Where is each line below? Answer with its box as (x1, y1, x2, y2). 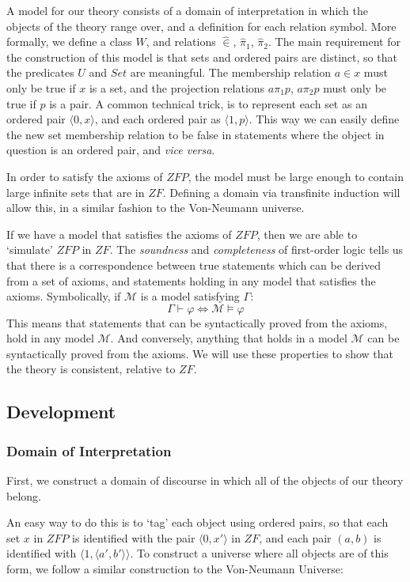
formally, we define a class (6, 33, 132, 50)
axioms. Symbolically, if (6, 288, 121, 304)
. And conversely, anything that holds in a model (110, 330, 347, 346)
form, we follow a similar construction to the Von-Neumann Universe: (6, 561, 344, 577)
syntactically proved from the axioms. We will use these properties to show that (6, 345, 394, 361)
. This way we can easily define (249, 111, 400, 127)
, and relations (146, 33, 216, 50)
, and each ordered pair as (94, 111, 221, 127)
